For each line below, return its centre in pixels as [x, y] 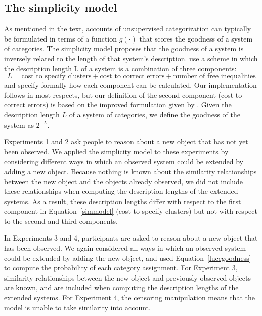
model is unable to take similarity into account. [77, 307]
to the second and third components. [61, 221]
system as [19, 124]
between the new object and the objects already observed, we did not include [123, 181]
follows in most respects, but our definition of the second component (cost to [123, 94]
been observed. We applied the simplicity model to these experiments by [116, 151]
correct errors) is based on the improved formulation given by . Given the [118, 105]
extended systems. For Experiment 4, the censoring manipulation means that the [129, 298]
